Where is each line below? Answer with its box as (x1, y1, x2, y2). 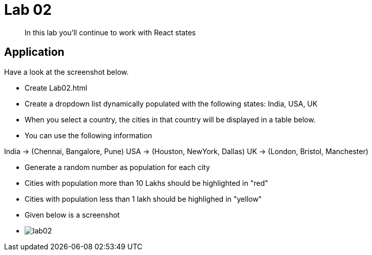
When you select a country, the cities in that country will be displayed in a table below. (25, 115, 316, 124)
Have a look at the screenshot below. (4, 67, 129, 76)
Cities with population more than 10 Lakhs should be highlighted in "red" (25, 178, 268, 187)
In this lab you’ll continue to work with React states (25, 28, 196, 37)
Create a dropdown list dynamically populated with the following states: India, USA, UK (25, 99, 318, 108)
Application (4, 46, 65, 59)
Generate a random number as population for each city (25, 162, 210, 172)
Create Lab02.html (25, 83, 88, 92)
